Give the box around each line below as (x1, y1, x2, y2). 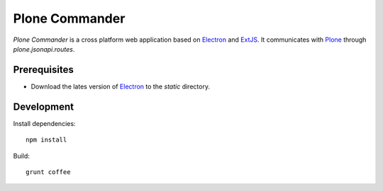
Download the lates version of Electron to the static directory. (30, 82, 211, 91)
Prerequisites (13, 64, 74, 76)
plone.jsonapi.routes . (13, 45, 75, 53)
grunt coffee (26, 168, 71, 176)
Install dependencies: (13, 119, 76, 127)
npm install (26, 136, 67, 144)
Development (13, 100, 74, 112)
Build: (13, 151, 30, 160)
